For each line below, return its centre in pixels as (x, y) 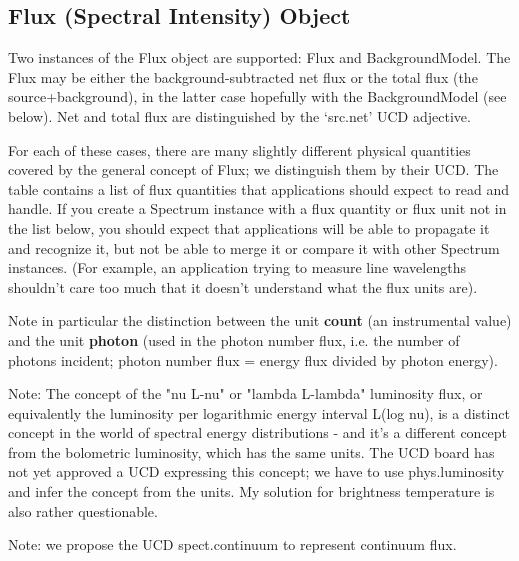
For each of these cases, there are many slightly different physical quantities (239, 149)
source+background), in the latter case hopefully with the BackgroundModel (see (257, 96)
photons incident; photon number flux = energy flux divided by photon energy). (253, 359)
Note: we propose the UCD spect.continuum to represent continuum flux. (232, 544)
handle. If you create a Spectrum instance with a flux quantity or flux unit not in (257, 208)
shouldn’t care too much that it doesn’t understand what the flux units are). (243, 286)
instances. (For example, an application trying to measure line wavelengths (237, 267)
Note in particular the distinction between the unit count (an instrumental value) (260, 320)
